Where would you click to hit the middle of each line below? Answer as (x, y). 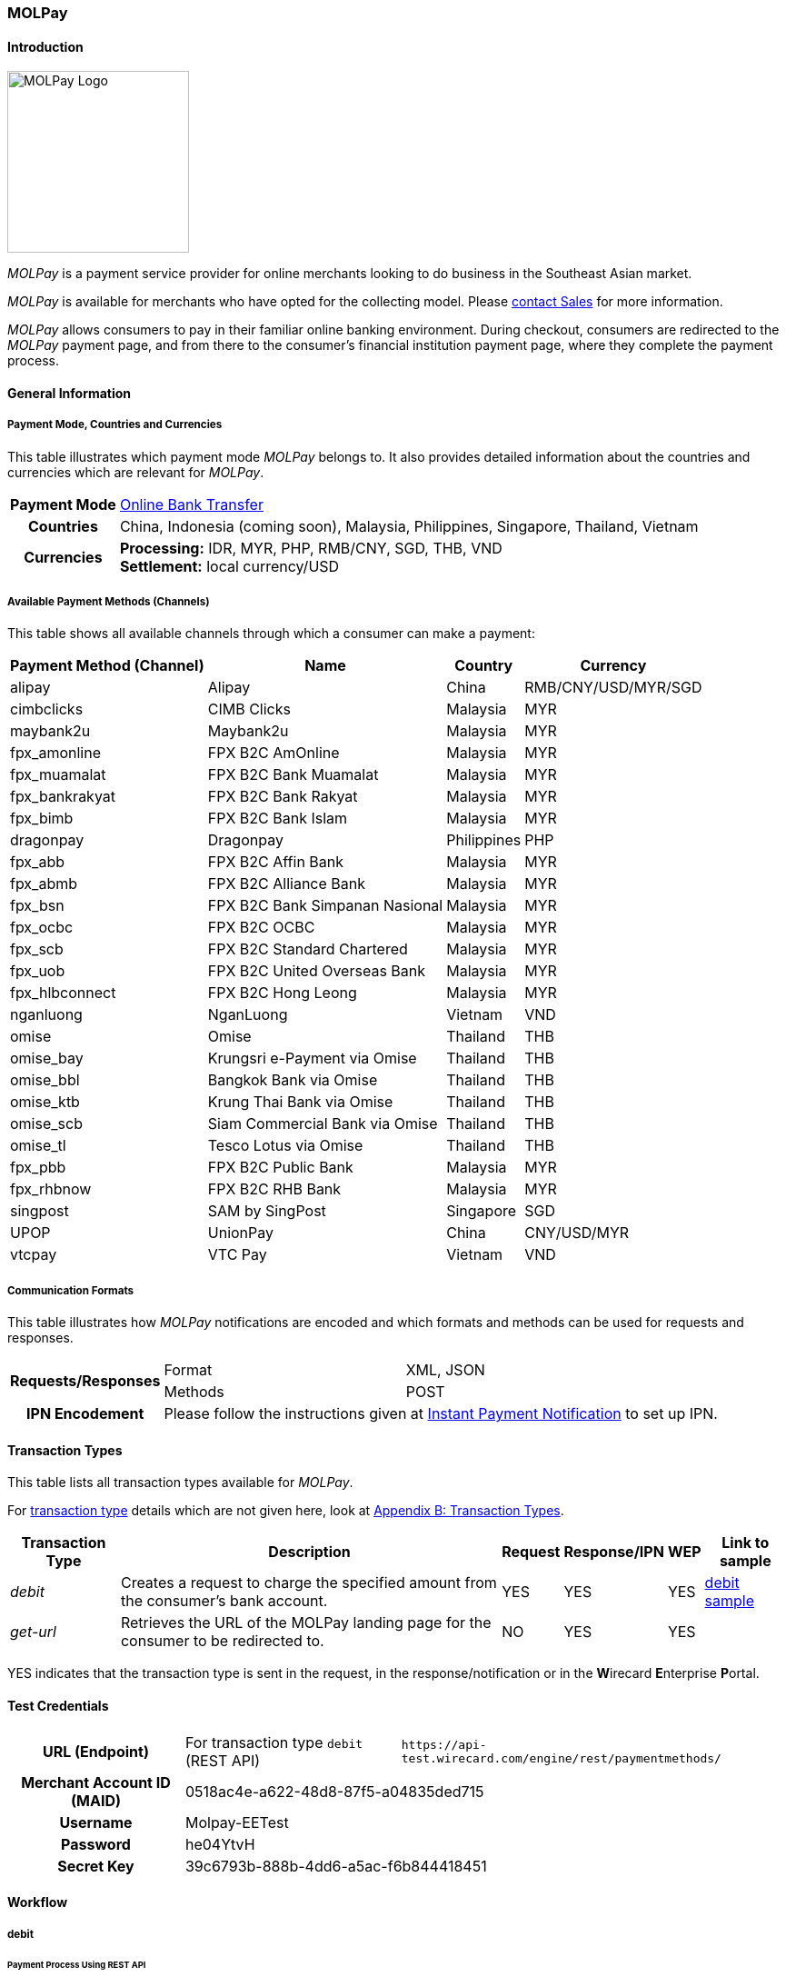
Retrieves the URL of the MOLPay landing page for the (306, 1623)
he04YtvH (220, 1844)
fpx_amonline (55, 753)
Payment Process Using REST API (77, 1965)
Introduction (45, 46)
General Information (70, 393)
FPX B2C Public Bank (280, 1168)
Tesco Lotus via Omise (285, 1146)
